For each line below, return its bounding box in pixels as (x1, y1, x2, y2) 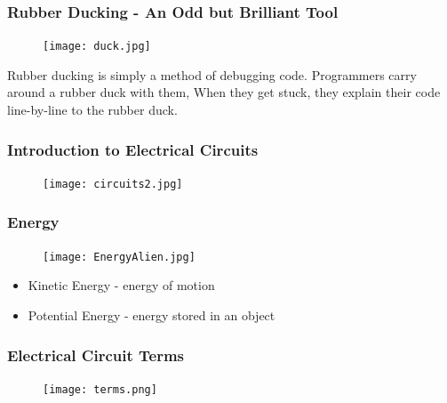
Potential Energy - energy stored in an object (28, 306, 275, 324)
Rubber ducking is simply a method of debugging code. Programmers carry (7, 65, 417, 84)
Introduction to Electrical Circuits (7, 138, 259, 160)
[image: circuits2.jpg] (43, 177, 183, 190)
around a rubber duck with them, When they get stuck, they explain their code (7, 83, 441, 101)
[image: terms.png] (43, 383, 157, 396)
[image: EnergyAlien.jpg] (43, 250, 196, 263)
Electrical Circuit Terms (7, 343, 185, 366)
